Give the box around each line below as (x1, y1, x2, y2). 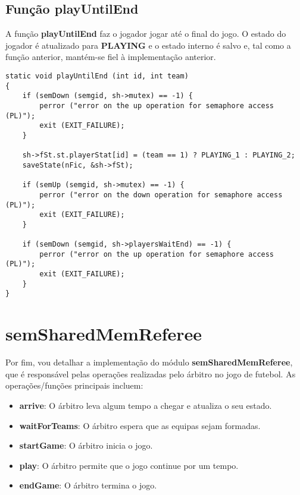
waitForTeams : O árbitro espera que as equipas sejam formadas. (19, 419, 261, 431)
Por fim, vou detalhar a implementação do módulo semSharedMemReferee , (5, 356, 293, 368)
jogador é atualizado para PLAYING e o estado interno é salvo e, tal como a (5, 39, 291, 51)
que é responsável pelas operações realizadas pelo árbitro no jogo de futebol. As (5, 367, 296, 380)
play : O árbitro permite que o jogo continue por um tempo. (19, 459, 239, 471)
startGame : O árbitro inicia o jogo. (19, 439, 153, 452)
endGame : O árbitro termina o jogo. (19, 479, 157, 491)
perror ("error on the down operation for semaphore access (39, 190, 283, 199)
